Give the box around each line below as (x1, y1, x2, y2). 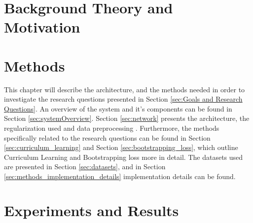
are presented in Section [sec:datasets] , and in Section (4, 161, 166, 172)
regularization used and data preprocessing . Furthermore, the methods (4, 123, 219, 133)
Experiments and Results (4, 200, 179, 220)
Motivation (4, 17, 80, 37)
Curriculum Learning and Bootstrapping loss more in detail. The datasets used (4, 151, 243, 162)
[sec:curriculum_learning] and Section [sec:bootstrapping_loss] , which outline (4, 142, 238, 152)
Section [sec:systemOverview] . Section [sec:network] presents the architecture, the (4, 113, 250, 123)
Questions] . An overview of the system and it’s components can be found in (4, 103, 232, 113)
